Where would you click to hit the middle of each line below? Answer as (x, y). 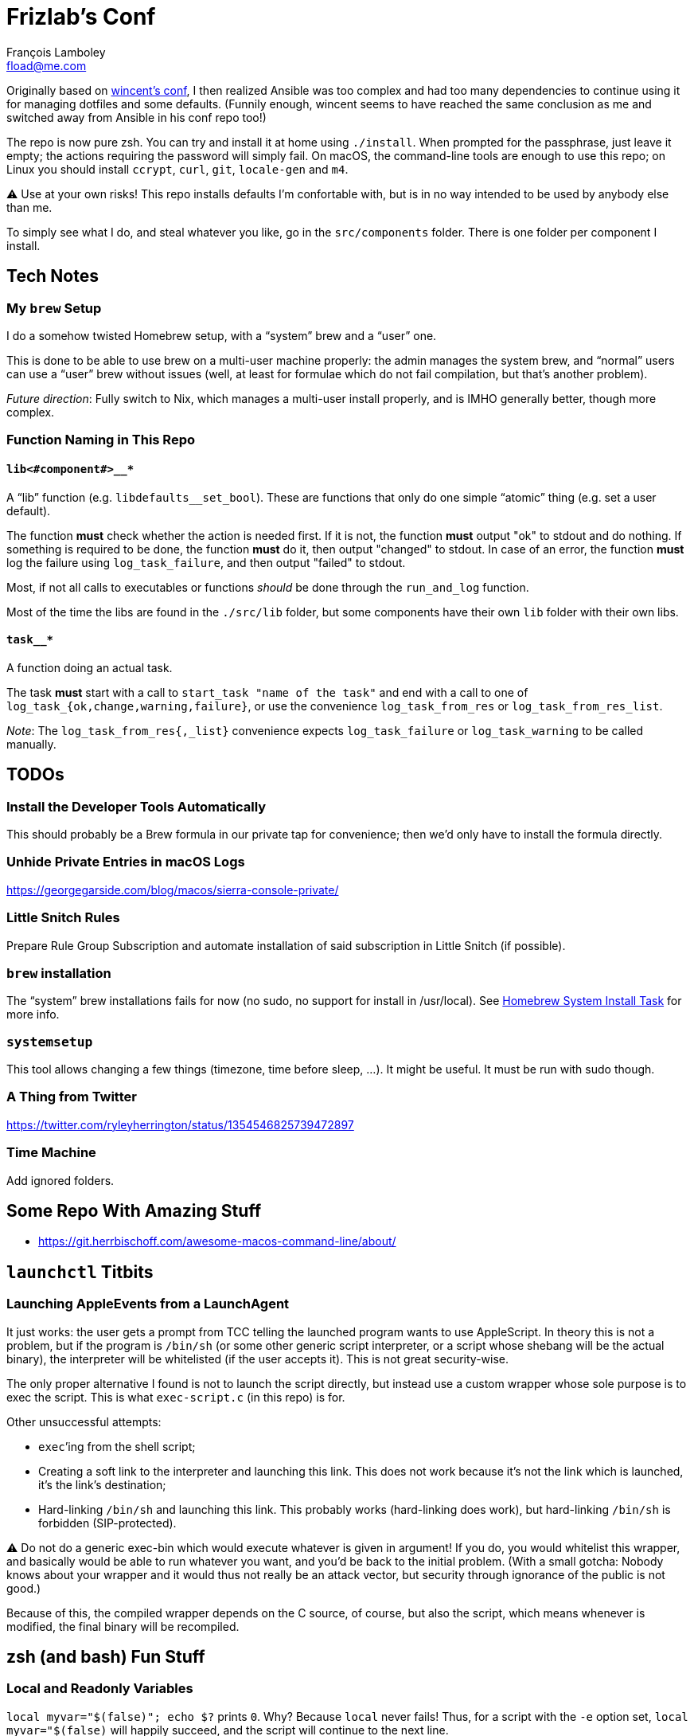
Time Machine (51, 1153)
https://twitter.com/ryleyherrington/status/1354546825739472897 (180, 1124)
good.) (24, 1588)
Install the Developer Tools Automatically (136, 806)
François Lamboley (56, 52)
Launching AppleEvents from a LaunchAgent (148, 1304)
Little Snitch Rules (63, 918)
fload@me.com (47, 65)
